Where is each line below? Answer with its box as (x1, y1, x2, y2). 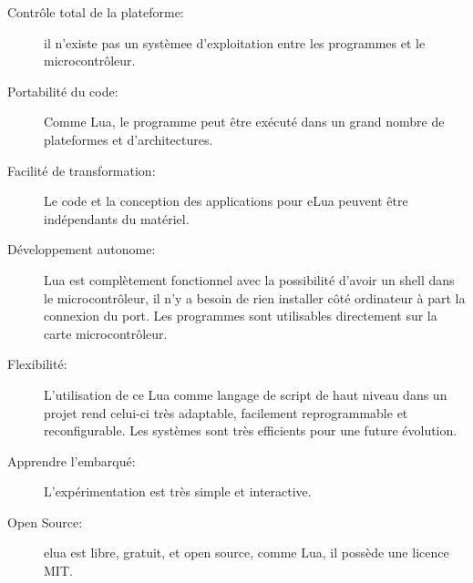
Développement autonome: (7, 240, 156, 259)
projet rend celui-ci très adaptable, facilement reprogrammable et (44, 403, 408, 422)
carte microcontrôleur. (44, 323, 168, 343)
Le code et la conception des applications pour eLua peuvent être (44, 191, 408, 210)
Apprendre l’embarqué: (7, 451, 136, 470)
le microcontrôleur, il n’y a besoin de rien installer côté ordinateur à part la (44, 288, 466, 307)
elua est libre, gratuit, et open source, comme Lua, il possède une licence (44, 543, 449, 562)
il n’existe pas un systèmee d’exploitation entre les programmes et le (44, 33, 426, 52)
